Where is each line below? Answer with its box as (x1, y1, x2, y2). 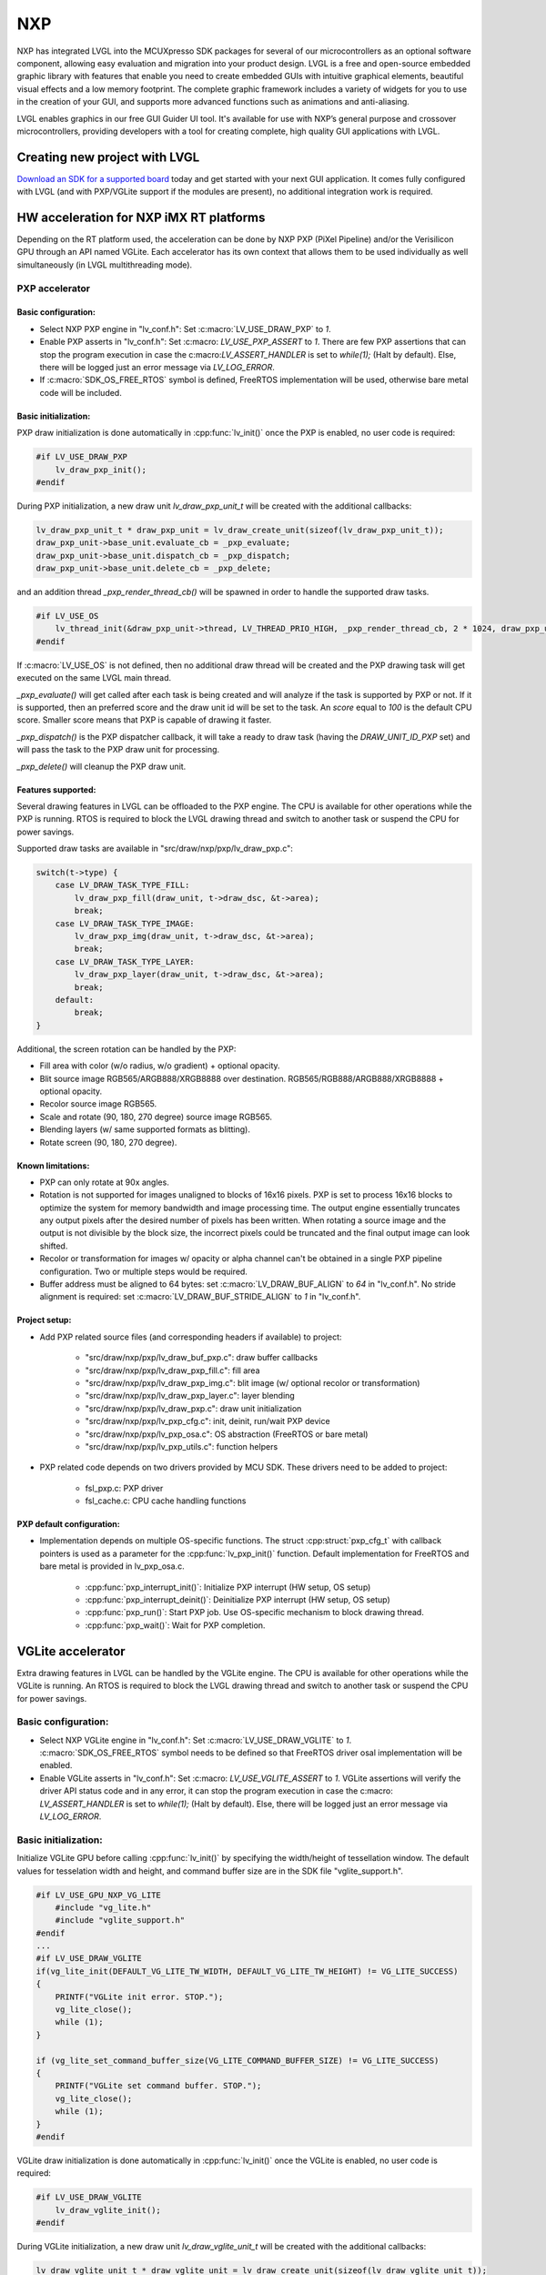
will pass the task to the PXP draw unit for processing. (16, 744, 220, 755)
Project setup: (16, 1315, 72, 1326)
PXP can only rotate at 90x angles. (39, 1177, 170, 1188)
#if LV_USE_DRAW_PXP (35, 451, 127, 462)
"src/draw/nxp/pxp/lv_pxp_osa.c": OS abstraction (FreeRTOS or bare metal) (85, 1429, 369, 1440)
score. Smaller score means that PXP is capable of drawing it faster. (16, 714, 272, 725)
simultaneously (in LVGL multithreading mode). (16, 259, 193, 270)
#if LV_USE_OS (35, 611, 99, 622)
